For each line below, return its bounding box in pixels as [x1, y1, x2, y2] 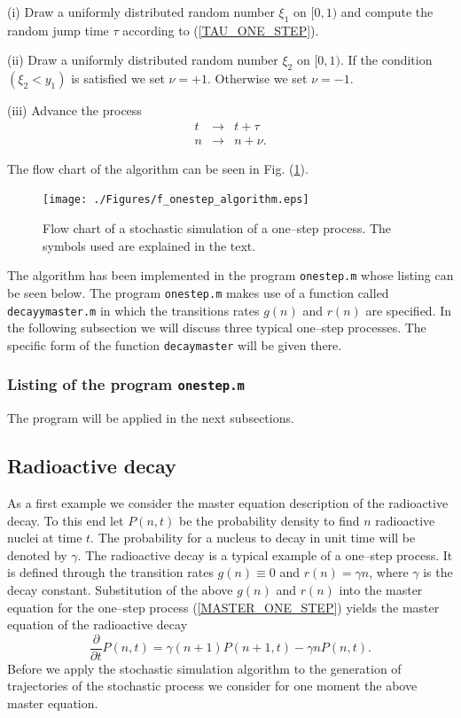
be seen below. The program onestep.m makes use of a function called [7, 283, 389, 301]
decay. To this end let [7, 511, 124, 529]
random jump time [7, 20, 109, 39]
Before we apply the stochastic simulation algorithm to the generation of [7, 659, 402, 677]
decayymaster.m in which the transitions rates [7, 300, 260, 319]
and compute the [340, 3, 434, 20]
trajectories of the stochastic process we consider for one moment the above [7, 676, 418, 695]
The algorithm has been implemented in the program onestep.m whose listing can [7, 266, 454, 285]
